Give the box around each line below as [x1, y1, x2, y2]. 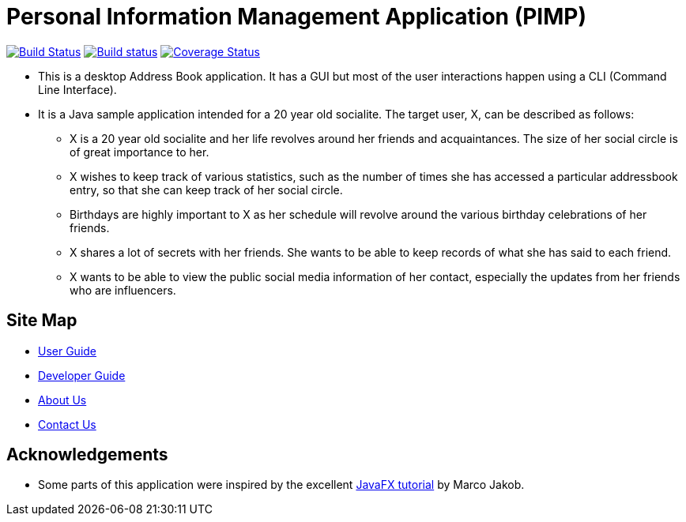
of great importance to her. [70, 145, 209, 159]
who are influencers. [70, 283, 176, 297]
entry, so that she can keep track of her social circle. [70, 182, 343, 197]
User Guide [38, 344, 97, 358]
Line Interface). [38, 82, 117, 96]
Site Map [6, 310, 77, 331]
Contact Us [38, 417, 96, 431]
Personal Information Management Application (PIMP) [6, 3, 587, 30]
